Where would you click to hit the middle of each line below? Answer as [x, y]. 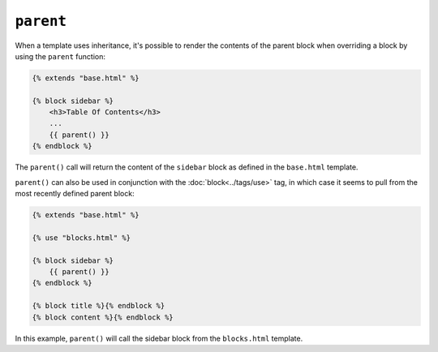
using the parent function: [60, 56]
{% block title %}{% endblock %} [99, 306]
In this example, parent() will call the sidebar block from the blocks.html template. [159, 338]
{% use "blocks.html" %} [82, 238]
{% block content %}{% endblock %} [103, 317]
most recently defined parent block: [75, 194]
